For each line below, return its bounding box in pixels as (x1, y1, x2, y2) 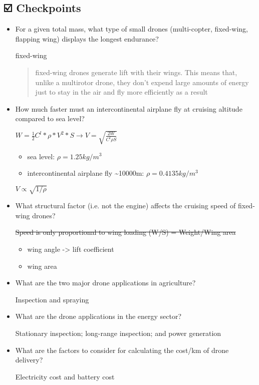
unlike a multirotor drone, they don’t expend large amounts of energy (35, 77, 249, 87)
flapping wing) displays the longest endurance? (15, 33, 159, 44)
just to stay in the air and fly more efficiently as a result (35, 87, 208, 97)
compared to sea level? (15, 113, 85, 124)
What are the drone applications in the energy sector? (15, 311, 182, 321)
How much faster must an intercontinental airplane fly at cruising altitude (15, 103, 242, 114)
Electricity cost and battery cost (15, 371, 115, 381)
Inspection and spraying (15, 294, 89, 304)
